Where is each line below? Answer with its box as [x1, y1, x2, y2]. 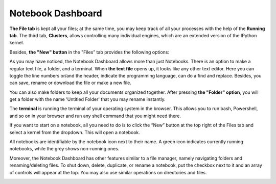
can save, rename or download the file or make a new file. [9, 80, 131, 86]
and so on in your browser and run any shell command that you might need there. [9, 113, 181, 119]
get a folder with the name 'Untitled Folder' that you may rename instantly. [9, 96, 166, 102]
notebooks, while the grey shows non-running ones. [9, 146, 120, 152]
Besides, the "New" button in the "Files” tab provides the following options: [9, 49, 170, 55]
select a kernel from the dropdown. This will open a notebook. [9, 129, 141, 135]
